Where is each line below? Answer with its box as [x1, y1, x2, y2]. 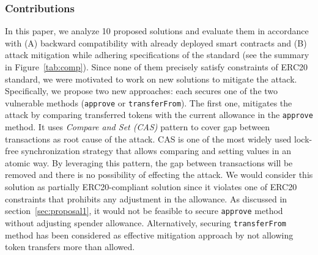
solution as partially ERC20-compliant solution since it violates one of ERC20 [5, 180, 297, 193]
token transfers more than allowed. [5, 240, 135, 253]
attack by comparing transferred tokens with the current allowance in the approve [5, 108, 313, 121]
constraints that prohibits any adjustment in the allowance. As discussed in [5, 192, 287, 205]
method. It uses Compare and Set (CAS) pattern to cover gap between [5, 120, 270, 133]
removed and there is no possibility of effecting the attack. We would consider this [5, 168, 313, 181]
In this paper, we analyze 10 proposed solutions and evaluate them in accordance [5, 24, 309, 37]
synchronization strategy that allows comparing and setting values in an [21, 144, 291, 157]
